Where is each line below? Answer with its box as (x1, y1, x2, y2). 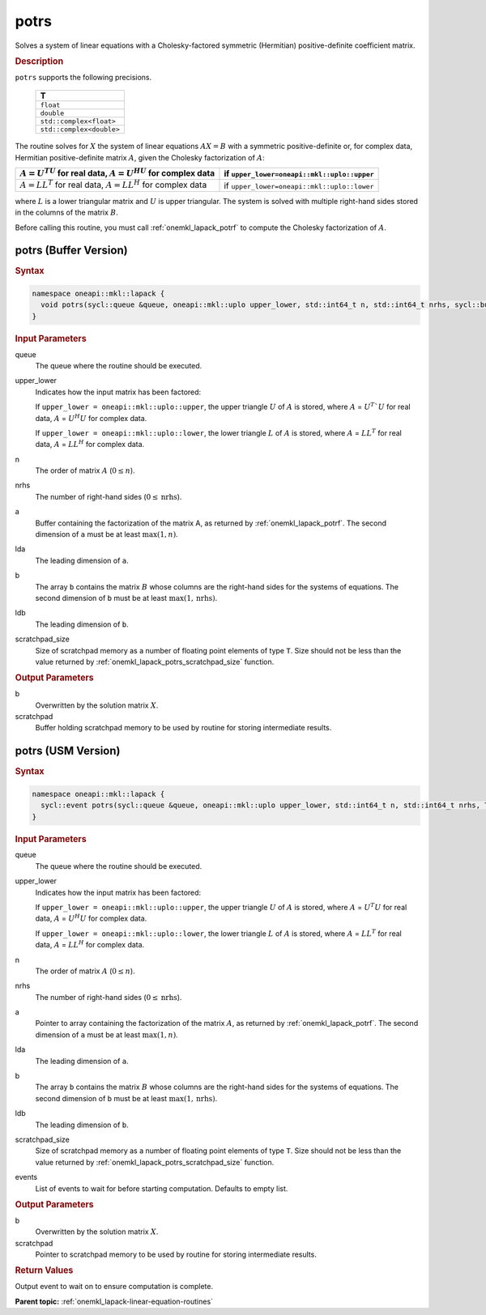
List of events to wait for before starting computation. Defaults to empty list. (35, 1183, 288, 1194)
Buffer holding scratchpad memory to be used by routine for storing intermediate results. (35, 723, 332, 733)
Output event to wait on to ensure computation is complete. (15, 1282, 214, 1292)
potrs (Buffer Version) (15, 244, 129, 257)
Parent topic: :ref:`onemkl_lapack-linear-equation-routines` (15, 1296, 214, 1306)
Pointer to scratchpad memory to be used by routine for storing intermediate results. (35, 1249, 318, 1259)
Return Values (15, 1265, 74, 1276)
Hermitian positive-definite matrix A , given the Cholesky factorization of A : (15, 152, 265, 162)
